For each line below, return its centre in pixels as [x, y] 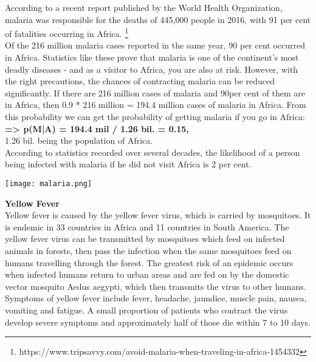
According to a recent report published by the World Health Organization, [144, 7]
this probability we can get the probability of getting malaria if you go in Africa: [155, 116]
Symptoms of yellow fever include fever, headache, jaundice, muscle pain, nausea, [156, 298]
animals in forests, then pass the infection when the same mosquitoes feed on [148, 250]
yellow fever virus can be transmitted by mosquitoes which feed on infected [145, 239]
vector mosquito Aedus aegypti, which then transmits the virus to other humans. [156, 286]
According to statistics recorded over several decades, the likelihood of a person [153, 152]
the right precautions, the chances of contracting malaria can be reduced [140, 81]
